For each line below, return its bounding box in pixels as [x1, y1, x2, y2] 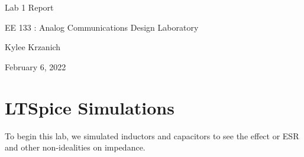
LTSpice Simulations [5, 95, 174, 119]
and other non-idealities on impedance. [5, 141, 145, 153]
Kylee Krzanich [5, 41, 61, 53]
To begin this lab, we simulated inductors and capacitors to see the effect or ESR [5, 129, 299, 142]
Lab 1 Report [5, 1, 54, 13]
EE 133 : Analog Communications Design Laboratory [5, 21, 199, 33]
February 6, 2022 [5, 60, 66, 73]
